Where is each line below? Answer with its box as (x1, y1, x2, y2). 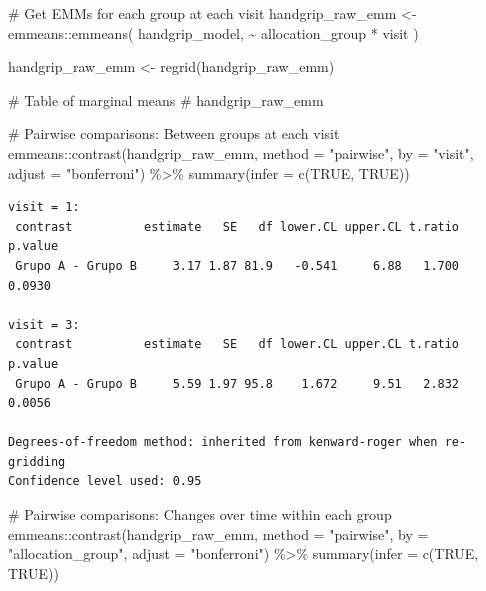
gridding (8, 454, 66, 469)
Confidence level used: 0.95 (8, 474, 202, 489)
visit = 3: (8, 317, 80, 332)
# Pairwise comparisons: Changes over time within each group (8, 504, 392, 525)
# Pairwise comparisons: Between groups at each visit (8, 123, 340, 144)
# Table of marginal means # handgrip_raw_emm (8, 89, 324, 110)
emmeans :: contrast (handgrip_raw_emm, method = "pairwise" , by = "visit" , (8, 142, 474, 163)
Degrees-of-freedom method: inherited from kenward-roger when (8, 435, 438, 450)
